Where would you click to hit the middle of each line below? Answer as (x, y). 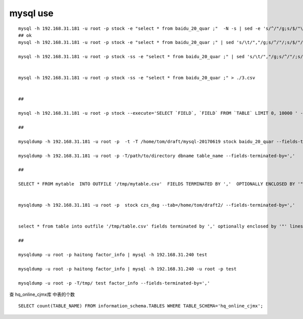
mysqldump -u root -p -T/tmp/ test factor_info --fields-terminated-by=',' (114, 283)
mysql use (32, 13)
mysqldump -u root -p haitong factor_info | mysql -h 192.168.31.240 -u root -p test (128, 269)
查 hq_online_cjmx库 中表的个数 (42, 294)
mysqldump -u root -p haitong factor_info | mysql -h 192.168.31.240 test (113, 255)
